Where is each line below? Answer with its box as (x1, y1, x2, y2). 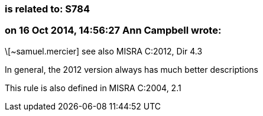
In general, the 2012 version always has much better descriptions (5, 64, 258, 75)
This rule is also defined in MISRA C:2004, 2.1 (5, 82, 181, 93)
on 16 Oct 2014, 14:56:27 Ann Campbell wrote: (5, 24, 222, 37)
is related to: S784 (5, 3, 90, 15)
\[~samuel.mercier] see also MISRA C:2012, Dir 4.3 (5, 46, 203, 56)
